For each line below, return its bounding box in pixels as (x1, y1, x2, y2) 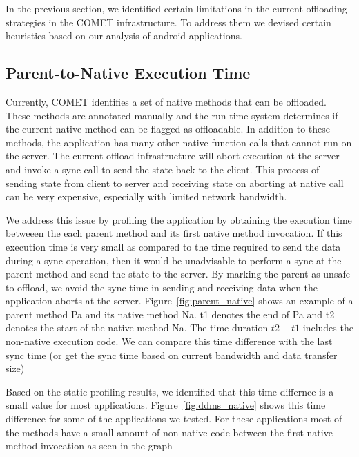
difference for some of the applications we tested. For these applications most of (6, 411, 342, 426)
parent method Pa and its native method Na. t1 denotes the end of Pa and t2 (6, 307, 335, 321)
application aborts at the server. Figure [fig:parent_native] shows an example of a (6, 293, 353, 308)
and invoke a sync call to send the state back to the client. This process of (6, 162, 320, 176)
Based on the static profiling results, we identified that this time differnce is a (6, 384, 334, 398)
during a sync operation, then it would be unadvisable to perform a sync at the (6, 253, 342, 267)
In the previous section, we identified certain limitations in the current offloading (6, 1, 347, 15)
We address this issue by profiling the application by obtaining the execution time (6, 212, 352, 226)
